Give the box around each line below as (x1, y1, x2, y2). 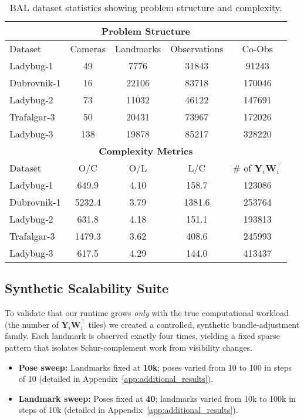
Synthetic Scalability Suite (5, 279, 168, 297)
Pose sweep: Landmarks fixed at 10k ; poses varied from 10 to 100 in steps (18, 361, 292, 373)
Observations (170, 42, 224, 55)
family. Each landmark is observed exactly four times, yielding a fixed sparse (5, 330, 280, 342)
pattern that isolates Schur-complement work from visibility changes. (5, 341, 253, 353)
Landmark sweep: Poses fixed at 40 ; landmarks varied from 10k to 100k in (18, 392, 296, 404)
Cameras (70, 42, 106, 55)
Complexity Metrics (99, 144, 193, 157)
